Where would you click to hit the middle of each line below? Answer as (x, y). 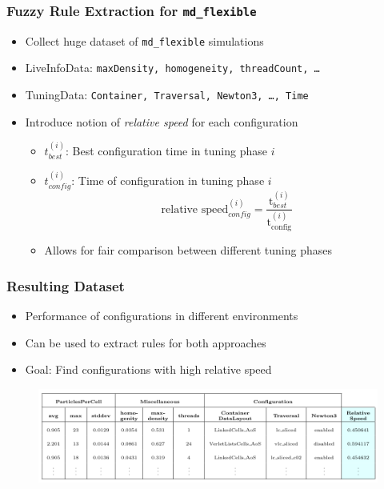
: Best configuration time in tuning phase (166, 151)
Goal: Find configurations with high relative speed (148, 369)
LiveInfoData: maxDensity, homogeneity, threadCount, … (172, 68)
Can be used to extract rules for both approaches (146, 342)
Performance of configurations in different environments (162, 316)
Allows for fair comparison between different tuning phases (188, 250)
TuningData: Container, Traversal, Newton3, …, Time (167, 95)
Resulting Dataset (66, 285)
